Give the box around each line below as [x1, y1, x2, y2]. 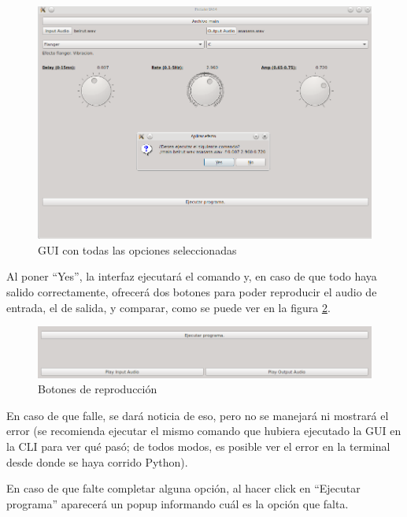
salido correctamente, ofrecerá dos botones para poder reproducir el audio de [6, 283, 377, 299]
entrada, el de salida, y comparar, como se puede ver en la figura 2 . [6, 299, 331, 315]
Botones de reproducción [38, 381, 157, 397]
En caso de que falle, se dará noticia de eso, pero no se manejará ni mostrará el [6, 407, 389, 423]
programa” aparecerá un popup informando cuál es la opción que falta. [6, 495, 349, 511]
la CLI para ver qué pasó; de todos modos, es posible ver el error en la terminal [6, 438, 390, 455]
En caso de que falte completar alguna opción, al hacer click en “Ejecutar [6, 480, 361, 497]
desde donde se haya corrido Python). [6, 453, 188, 470]
